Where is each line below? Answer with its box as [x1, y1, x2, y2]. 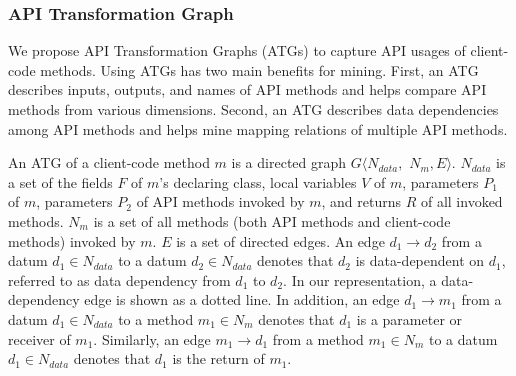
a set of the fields [8, 171, 113, 192]
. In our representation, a [283, 269, 437, 290]
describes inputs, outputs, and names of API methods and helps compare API [8, 79, 487, 100]
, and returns [321, 191, 402, 212]
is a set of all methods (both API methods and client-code [93, 210, 451, 231]
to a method [118, 308, 194, 329]
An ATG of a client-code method [8, 152, 210, 173]
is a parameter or [356, 308, 463, 329]
